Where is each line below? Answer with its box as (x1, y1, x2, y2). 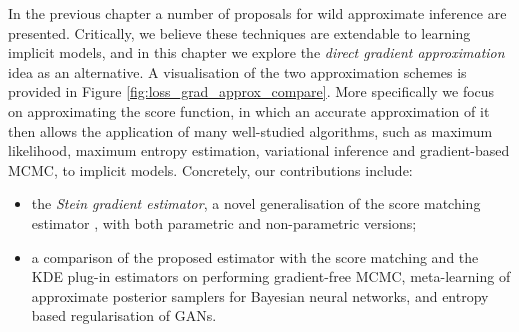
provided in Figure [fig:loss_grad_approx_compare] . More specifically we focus (8, 81, 495, 102)
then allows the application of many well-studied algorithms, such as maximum (8, 120, 493, 141)
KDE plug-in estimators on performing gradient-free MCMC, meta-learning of (31, 266, 511, 287)
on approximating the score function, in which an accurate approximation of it (8, 100, 490, 121)
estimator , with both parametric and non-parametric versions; (31, 212, 417, 233)
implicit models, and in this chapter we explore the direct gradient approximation (8, 42, 505, 63)
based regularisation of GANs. (31, 305, 217, 326)
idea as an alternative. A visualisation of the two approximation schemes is (8, 61, 467, 82)
